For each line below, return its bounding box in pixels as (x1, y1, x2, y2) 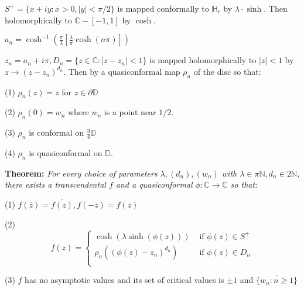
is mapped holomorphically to (149, 54, 257, 66)
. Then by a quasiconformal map (63, 65, 180, 77)
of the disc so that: (193, 65, 261, 77)
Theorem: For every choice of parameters (5, 167, 158, 179)
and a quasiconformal (115, 178, 193, 191)
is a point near (104, 106, 156, 118)
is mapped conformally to (117, 2, 209, 14)
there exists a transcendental (5, 178, 106, 191)
